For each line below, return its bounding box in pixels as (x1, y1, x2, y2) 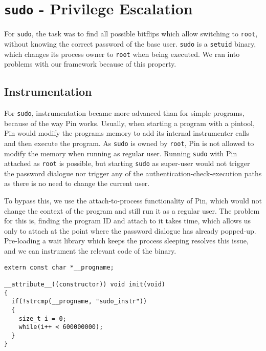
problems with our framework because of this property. (4, 58, 176, 69)
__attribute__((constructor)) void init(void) (4, 280, 165, 288)
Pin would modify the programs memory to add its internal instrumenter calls (4, 128, 249, 138)
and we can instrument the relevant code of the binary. (4, 245, 176, 256)
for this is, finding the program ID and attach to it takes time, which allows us (4, 215, 251, 226)
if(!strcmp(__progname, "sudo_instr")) (11, 298, 147, 305)
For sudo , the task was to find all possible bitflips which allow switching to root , (4, 28, 258, 39)
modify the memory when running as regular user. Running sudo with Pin (4, 148, 237, 158)
